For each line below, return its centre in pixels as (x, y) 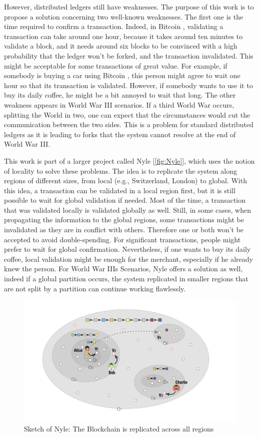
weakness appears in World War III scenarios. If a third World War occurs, (119, 104)
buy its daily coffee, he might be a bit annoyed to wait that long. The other (120, 95)
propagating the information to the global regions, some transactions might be (124, 220)
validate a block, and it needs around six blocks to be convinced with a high (121, 46)
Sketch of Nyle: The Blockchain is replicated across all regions (119, 429)
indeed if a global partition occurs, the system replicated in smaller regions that (126, 279)
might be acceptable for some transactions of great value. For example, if (116, 65)
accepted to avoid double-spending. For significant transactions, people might (122, 239)
